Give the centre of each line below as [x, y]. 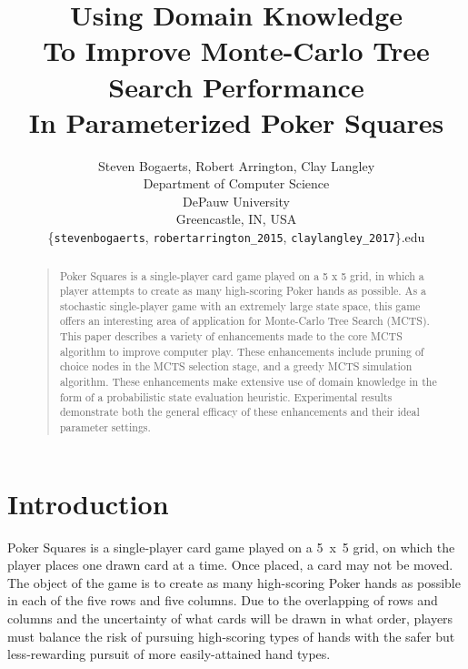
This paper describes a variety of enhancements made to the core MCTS [231, 336]
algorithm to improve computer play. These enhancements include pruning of [242, 351]
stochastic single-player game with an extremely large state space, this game [240, 305]
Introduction [88, 503]
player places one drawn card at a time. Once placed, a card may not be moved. [230, 565]
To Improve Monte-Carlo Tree [236, 51]
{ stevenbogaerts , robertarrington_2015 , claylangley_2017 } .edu [236, 237]
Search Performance [236, 86]
